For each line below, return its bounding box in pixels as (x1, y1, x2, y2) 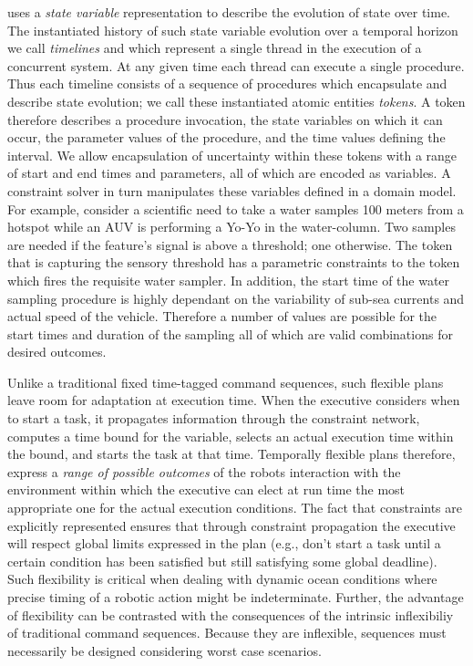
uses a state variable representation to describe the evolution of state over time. (7, 3, 450, 21)
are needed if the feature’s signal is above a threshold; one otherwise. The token (7, 234, 453, 254)
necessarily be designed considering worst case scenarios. (7, 640, 322, 660)
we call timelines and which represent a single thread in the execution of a (7, 38, 422, 57)
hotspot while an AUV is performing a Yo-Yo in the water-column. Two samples (7, 217, 456, 236)
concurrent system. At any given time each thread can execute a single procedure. (7, 56, 465, 75)
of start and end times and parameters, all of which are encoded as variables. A (7, 163, 451, 182)
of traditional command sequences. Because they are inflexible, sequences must (7, 623, 447, 642)
